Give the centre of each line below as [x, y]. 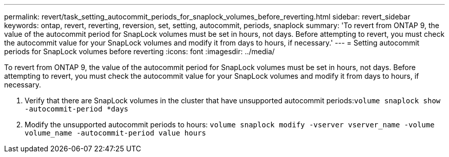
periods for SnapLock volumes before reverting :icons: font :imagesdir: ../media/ [139, 51]
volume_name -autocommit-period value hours [116, 133]
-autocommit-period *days [77, 109]
